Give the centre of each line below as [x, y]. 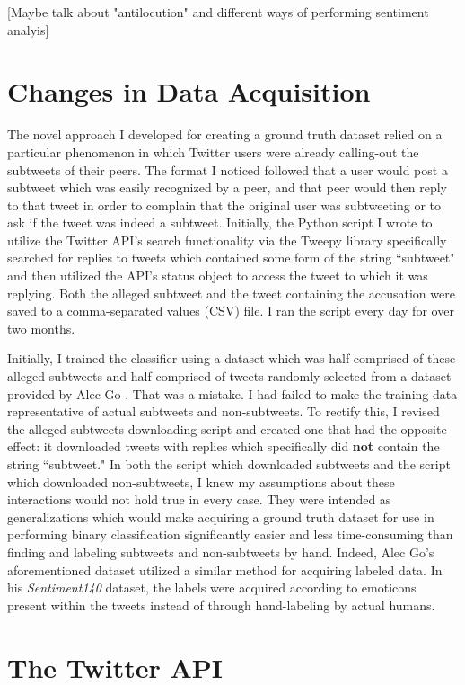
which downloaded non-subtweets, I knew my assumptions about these [201, 481]
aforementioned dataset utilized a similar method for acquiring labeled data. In [225, 569]
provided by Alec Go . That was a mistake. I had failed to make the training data [232, 393]
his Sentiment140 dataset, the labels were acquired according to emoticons [212, 587]
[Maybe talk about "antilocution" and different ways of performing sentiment [218, 12]
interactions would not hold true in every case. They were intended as [199, 499]
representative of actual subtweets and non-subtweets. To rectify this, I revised [224, 411]
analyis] [28, 29]
